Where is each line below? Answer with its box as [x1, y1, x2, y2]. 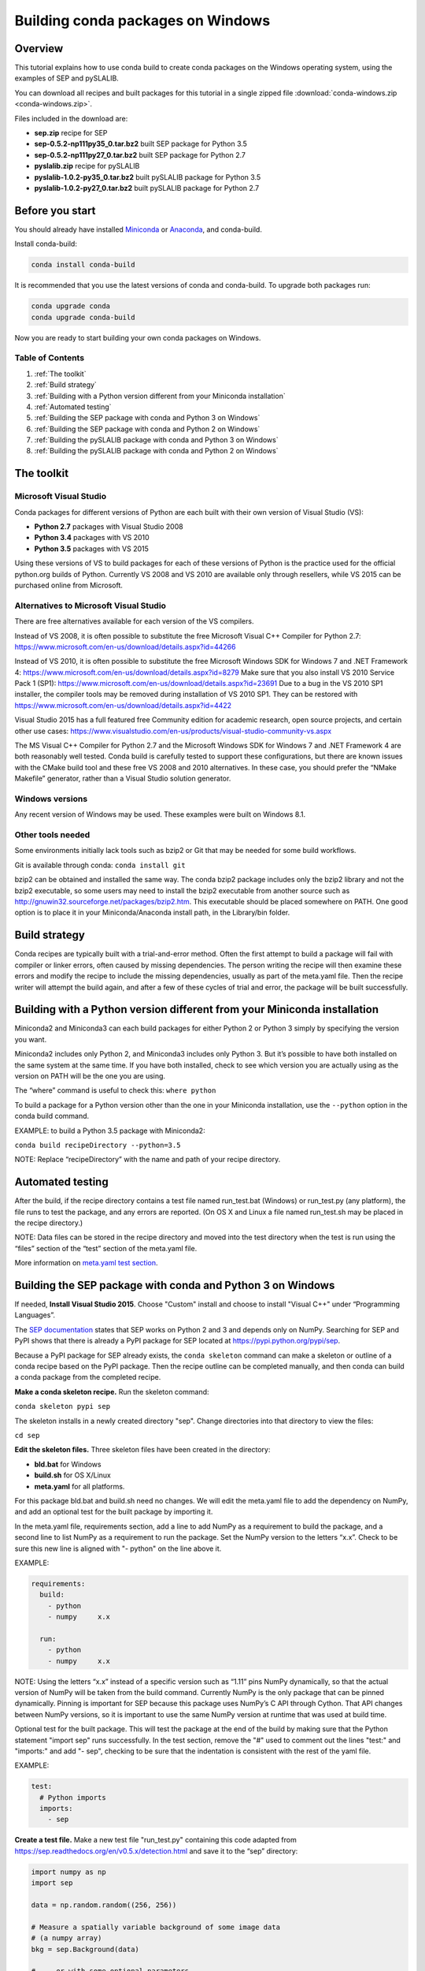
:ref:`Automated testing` [34, 402, 112, 412]
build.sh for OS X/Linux [34, 1470, 112, 1480]
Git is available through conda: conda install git [14, 860, 186, 870]
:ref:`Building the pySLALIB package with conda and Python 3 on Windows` [34, 435, 279, 445]
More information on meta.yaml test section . [14, 1258, 158, 1268]
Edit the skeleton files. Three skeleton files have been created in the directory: [14, 1445, 271, 1455]
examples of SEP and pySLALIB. [14, 73, 120, 83]
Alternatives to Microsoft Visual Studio [14, 600, 167, 611]
